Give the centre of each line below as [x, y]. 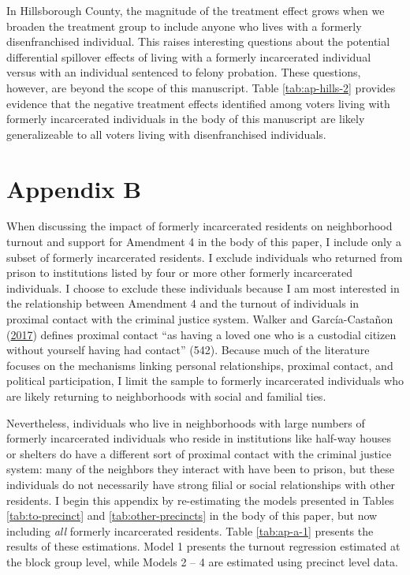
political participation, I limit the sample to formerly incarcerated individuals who [205, 381]
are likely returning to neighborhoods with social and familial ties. [166, 396]
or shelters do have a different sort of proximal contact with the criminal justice [199, 453]
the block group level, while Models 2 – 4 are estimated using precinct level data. [202, 561]
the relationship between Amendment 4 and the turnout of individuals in [183, 303]
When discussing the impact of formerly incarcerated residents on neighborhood [199, 226]
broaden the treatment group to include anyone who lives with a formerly [184, 26]
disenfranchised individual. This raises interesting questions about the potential [198, 41]
